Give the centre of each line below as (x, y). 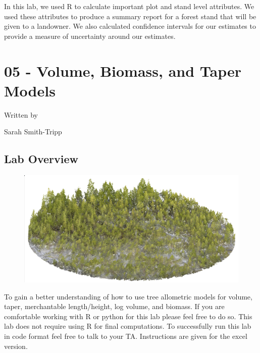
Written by (21, 114)
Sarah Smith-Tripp (33, 132)
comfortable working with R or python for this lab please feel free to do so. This (128, 316)
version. (16, 346)
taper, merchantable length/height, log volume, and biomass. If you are (114, 306)
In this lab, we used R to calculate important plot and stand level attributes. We (129, 6)
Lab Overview (41, 159)
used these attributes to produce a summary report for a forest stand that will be (130, 16)
